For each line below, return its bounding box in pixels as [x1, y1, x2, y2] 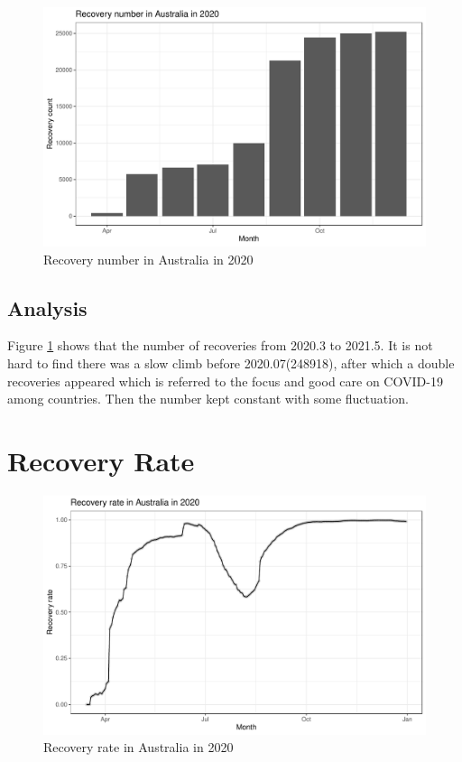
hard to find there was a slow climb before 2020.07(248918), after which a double [7, 353, 455, 372]
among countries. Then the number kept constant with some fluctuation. [7, 389, 409, 408]
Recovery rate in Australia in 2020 [43, 738, 234, 757]
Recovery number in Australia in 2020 [43, 249, 254, 268]
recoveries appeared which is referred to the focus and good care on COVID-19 [7, 371, 443, 390]
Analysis [7, 293, 88, 321]
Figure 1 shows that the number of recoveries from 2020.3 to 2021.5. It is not [7, 336, 433, 355]
